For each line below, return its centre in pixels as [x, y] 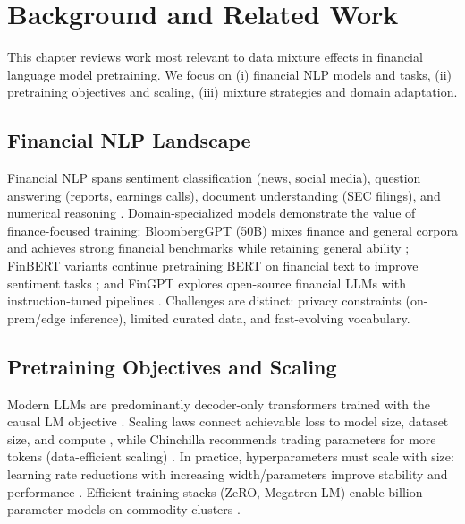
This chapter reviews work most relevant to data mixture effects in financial [215, 57]
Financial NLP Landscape [129, 140]
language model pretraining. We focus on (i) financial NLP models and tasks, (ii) [230, 74]
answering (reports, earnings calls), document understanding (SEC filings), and [224, 195]
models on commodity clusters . [153, 509]
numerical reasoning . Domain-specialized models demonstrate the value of [211, 213]
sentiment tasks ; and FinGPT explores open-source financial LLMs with [207, 283]
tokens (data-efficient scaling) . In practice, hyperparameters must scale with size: [231, 456]
